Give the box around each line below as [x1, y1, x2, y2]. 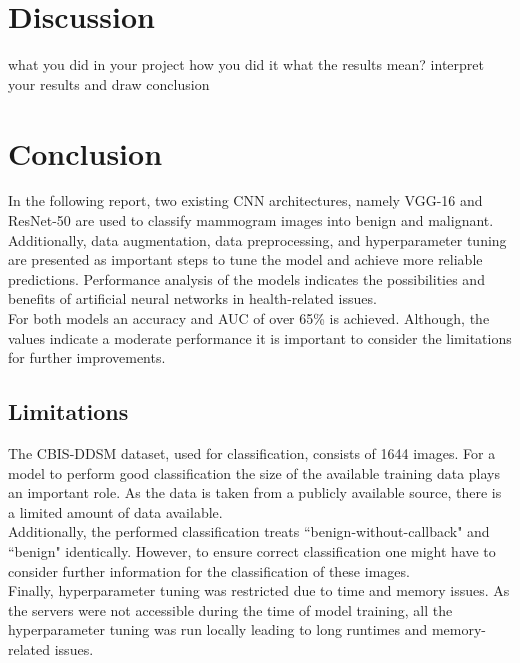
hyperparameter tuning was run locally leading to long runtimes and [8, 619, 428, 640]
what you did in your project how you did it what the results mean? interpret [8, 54, 484, 75]
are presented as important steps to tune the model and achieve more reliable [8, 249, 483, 270]
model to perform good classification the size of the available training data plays [8, 462, 500, 483]
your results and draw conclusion [8, 73, 210, 94]
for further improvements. [8, 347, 166, 368]
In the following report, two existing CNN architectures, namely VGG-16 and [8, 190, 483, 211]
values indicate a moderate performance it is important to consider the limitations [8, 327, 512, 348]
